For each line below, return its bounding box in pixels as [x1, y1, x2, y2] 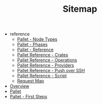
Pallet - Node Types [17, 36, 58, 42]
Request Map [17, 78, 44, 84]
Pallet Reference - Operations [17, 57, 77, 63]
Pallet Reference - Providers [17, 62, 75, 68]
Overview [9, 83, 29, 89]
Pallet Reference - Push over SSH [17, 68, 85, 74]
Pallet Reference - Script [17, 73, 67, 79]
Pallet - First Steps [9, 94, 48, 100]
